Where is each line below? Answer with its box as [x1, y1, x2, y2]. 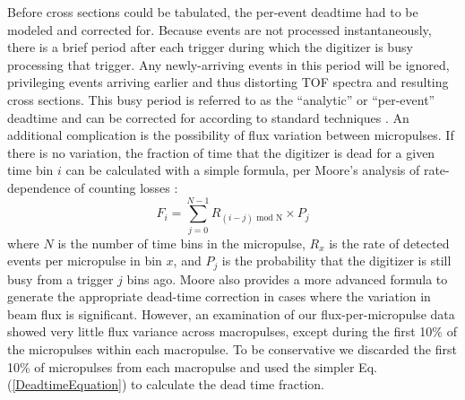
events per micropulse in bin [7, 251, 162, 270]
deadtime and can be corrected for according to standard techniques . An [7, 108, 409, 126]
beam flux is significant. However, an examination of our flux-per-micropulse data [7, 304, 455, 323]
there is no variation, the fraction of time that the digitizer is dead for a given [7, 143, 435, 161]
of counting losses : [74, 178, 178, 196]
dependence [7, 178, 71, 196]
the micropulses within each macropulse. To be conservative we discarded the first [7, 340, 457, 359]
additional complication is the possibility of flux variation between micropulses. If [7, 126, 454, 144]
